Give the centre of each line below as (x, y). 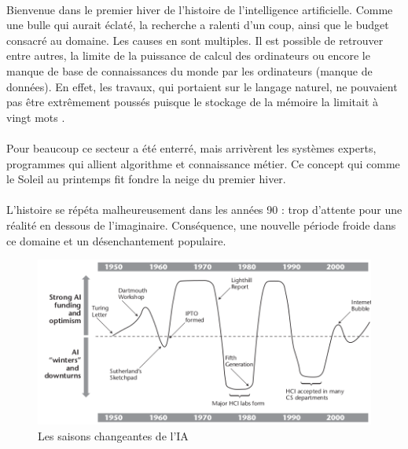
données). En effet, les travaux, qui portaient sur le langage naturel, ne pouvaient (202, 86)
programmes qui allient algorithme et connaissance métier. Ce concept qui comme (203, 163)
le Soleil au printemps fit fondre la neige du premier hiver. (146, 179)
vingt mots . (36, 117)
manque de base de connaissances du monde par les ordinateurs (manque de (189, 70)
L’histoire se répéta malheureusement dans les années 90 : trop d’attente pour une (204, 210)
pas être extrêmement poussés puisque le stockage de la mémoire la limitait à (192, 102)
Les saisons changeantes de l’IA (113, 435)
